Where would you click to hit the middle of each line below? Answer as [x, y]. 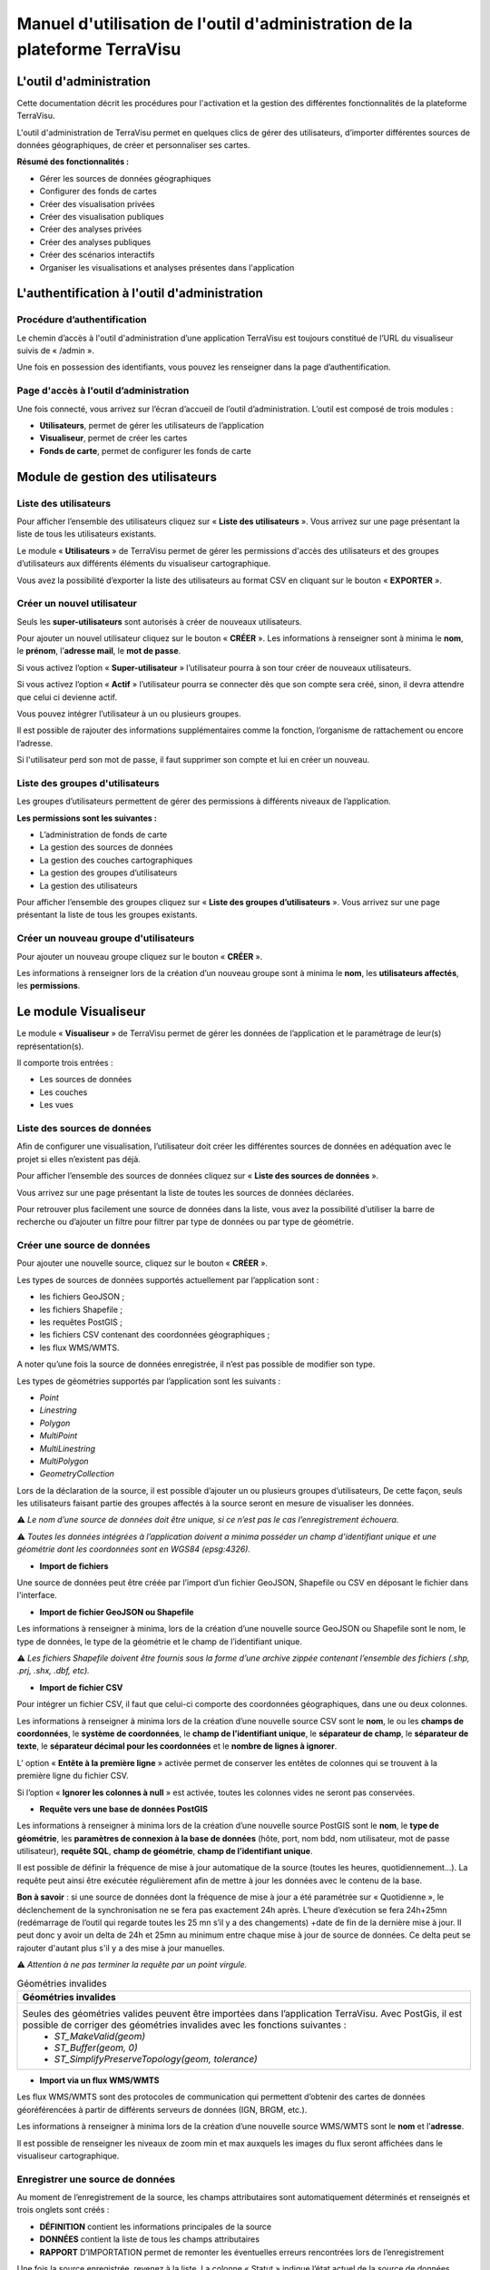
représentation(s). [50, 1046]
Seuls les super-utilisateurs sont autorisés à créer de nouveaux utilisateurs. [159, 621]
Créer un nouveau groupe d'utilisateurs [106, 938]
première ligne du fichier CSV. [73, 1776]
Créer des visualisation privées [97, 203]
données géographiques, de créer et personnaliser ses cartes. [133, 145]
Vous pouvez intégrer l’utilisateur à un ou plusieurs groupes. [129, 714]
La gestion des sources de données [106, 847]
